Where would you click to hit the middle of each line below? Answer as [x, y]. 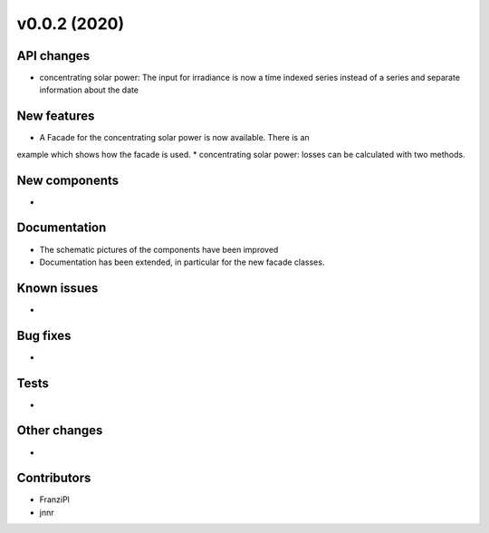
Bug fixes [44, 335]
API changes [53, 56]
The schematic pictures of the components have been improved [159, 249]
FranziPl [54, 499]
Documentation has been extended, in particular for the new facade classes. [182, 262]
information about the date [89, 90]
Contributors [54, 478]
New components [68, 180]
